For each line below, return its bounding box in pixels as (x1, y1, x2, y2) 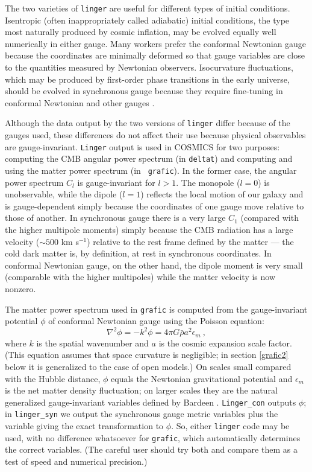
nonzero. (5, 282, 36, 295)
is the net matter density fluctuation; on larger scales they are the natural (5, 384, 278, 397)
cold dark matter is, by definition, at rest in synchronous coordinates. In (5, 247, 272, 260)
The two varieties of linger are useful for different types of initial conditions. (5, 2, 290, 14)
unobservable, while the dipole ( (5, 188, 123, 200)
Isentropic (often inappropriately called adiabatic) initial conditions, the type (5, 13, 290, 26)
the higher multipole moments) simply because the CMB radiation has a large (5, 223, 293, 235)
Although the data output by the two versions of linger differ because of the (5, 116, 290, 129)
